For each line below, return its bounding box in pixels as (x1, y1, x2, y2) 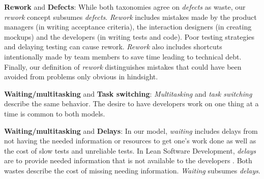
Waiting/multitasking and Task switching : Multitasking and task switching (4, 88, 252, 99)
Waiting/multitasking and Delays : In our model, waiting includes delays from (4, 125, 258, 136)
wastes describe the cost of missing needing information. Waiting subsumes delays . (4, 165, 260, 175)
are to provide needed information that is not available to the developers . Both (4, 155, 252, 166)
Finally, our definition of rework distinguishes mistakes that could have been (4, 61, 242, 72)
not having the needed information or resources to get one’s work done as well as (4, 135, 256, 146)
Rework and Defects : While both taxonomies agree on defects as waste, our (4, 2, 246, 12)
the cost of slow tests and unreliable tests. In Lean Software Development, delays (4, 145, 256, 156)
